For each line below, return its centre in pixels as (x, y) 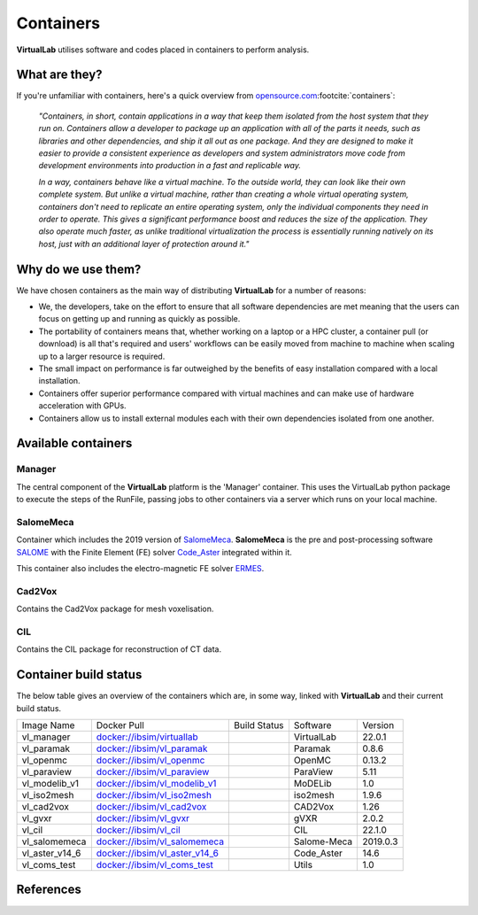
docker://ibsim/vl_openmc (150, 760)
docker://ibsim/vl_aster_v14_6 (157, 853)
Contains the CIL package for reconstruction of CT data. (119, 649)
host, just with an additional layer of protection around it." (144, 244)
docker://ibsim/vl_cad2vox (151, 806)
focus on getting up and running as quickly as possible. (139, 319)
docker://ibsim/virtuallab (147, 737)
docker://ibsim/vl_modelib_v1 (156, 783)
